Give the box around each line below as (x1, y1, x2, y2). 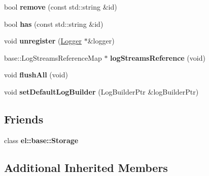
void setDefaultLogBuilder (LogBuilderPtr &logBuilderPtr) (4, 86, 199, 97)
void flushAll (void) (4, 69, 68, 80)
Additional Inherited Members (4, 159, 168, 175)
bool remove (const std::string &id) (4, 2, 117, 12)
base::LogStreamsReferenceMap (4, 52, 102, 63)
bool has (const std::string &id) (4, 18, 103, 29)
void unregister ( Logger (4, 35, 82, 46)
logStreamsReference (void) (110, 52, 205, 63)
